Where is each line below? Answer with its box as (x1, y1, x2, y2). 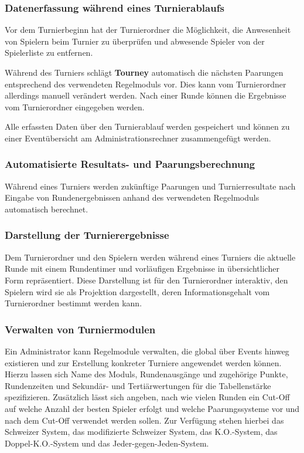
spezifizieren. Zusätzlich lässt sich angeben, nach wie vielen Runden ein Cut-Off (5, 391, 290, 403)
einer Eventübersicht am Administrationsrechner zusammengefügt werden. (5, 131, 271, 144)
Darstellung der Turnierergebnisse (5, 228, 169, 242)
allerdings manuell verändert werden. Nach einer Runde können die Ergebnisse (5, 89, 286, 102)
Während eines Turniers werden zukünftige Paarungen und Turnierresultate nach (5, 180, 296, 192)
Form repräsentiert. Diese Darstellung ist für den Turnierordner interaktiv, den (5, 273, 288, 286)
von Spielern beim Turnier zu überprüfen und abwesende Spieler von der (5, 35, 265, 47)
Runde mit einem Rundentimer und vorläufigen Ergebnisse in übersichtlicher (5, 262, 279, 275)
